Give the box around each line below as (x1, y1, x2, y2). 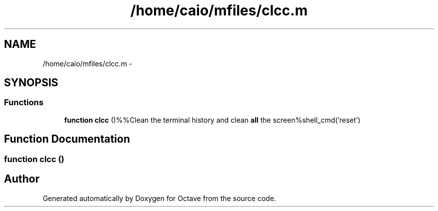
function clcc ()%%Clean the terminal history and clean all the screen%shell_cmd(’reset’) (64, 115, 360, 124)
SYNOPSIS (4, 76, 58, 89)
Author (4, 173, 39, 186)
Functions (4, 97, 43, 108)
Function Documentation (4, 133, 130, 146)
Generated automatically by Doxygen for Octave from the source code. (42, 194, 276, 203)
